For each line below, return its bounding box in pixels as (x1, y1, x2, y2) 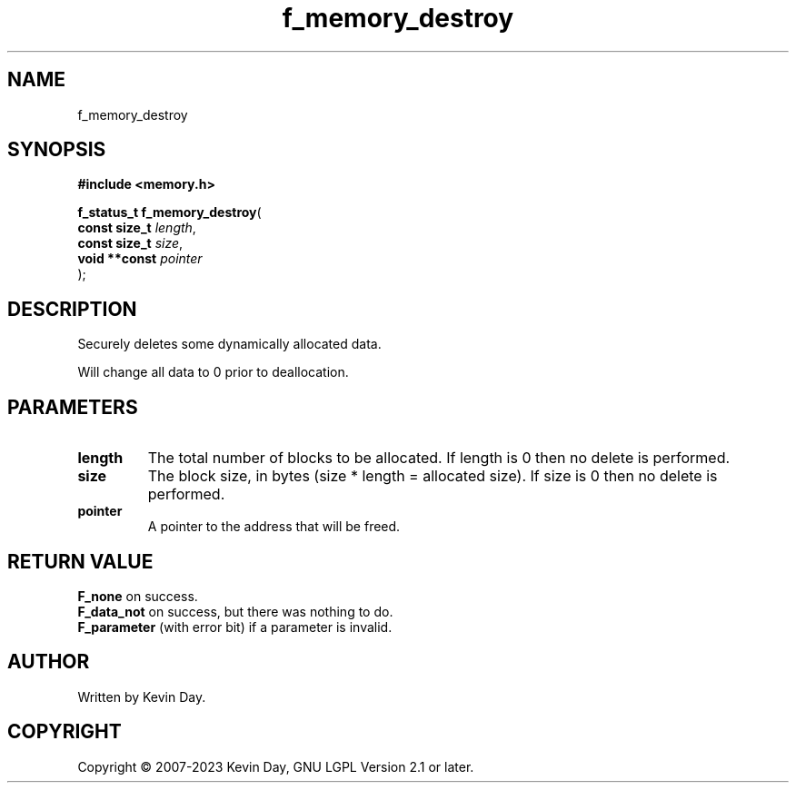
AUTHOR (7, 650, 90, 674)
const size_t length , (77, 220, 196, 236)
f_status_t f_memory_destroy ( (77, 204, 262, 221)
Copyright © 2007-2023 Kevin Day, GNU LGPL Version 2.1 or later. (77, 758, 474, 775)
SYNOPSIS (7, 138, 106, 162)
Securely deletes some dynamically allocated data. (77, 336, 382, 352)
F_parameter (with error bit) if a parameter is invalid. (77, 618, 393, 635)
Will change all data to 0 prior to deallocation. (77, 364, 349, 380)
